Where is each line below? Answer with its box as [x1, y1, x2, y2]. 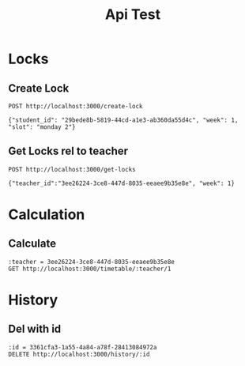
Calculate [8, 237, 57, 251]
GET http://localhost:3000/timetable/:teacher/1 [8, 265, 171, 273]
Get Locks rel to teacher [8, 145, 129, 158]
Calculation [8, 206, 85, 223]
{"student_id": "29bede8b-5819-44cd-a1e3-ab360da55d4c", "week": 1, [8, 116, 239, 124]
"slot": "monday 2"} [8, 123, 77, 131]
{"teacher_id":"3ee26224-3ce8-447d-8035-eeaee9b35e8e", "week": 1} [8, 179, 236, 187]
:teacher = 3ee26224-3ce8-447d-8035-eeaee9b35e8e [8, 258, 175, 266]
